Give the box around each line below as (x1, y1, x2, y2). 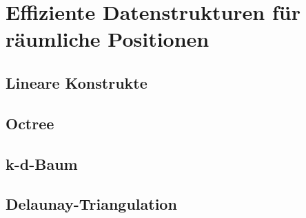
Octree (6, 112, 54, 133)
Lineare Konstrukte (6, 72, 147, 93)
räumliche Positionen (6, 25, 210, 53)
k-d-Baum (6, 153, 78, 174)
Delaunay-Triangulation (6, 193, 177, 215)
